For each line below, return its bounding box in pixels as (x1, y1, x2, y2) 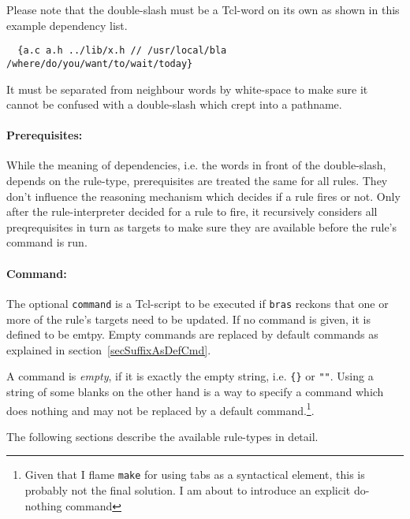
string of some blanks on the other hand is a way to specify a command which (6, 383, 384, 399)
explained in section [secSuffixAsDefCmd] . (6, 341, 211, 358)
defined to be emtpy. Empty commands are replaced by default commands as (6, 326, 378, 343)
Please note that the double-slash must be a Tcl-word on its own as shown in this (6, 2, 400, 17)
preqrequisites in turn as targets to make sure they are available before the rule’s (6, 218, 397, 235)
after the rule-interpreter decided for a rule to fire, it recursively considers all (6, 203, 378, 220)
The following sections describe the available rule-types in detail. (6, 428, 319, 444)
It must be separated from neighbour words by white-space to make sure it (6, 80, 368, 97)
